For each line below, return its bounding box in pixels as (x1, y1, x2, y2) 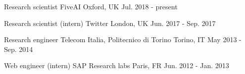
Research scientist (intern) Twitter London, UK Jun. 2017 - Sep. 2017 (4, 18, 216, 28)
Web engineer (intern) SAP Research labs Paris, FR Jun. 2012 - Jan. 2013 (4, 60, 229, 71)
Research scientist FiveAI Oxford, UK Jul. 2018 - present (4, 1, 178, 11)
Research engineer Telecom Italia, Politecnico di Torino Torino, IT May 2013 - (4, 34, 242, 45)
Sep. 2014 (4, 44, 33, 54)
